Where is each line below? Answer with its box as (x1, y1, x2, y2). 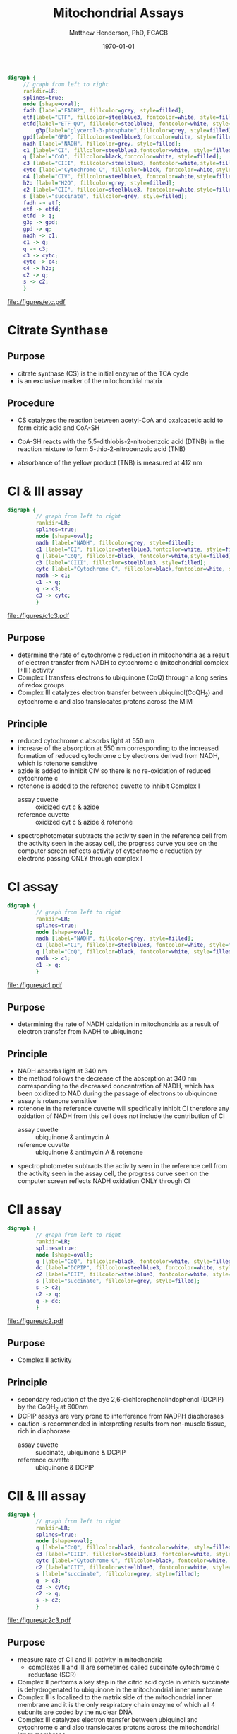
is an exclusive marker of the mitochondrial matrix (17, 376, 163, 385)
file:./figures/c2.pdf (7, 1317, 64, 1325)
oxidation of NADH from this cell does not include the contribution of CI (17, 1112, 225, 1120)
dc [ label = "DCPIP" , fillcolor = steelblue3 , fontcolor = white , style (35, 1264, 235, 1272)
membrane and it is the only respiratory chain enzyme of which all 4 (17, 1700, 216, 1709)
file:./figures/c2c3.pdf (7, 1616, 71, 1624)
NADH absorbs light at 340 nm (17, 1066, 107, 1076)
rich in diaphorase (17, 1427, 71, 1436)
